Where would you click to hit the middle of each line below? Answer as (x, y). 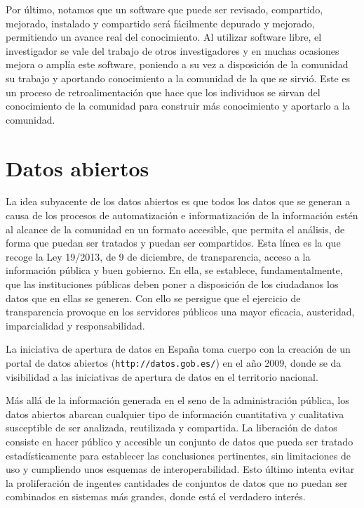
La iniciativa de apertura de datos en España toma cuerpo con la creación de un (178, 349)
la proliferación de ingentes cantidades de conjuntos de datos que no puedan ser (177, 482)
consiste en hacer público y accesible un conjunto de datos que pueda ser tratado (180, 442)
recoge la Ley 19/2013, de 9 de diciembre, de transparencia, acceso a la (158, 256)
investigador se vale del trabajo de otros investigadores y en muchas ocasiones (173, 50)
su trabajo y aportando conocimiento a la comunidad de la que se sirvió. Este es (178, 78)
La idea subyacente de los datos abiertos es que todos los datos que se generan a (178, 201)
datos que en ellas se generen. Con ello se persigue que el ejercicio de (153, 298)
